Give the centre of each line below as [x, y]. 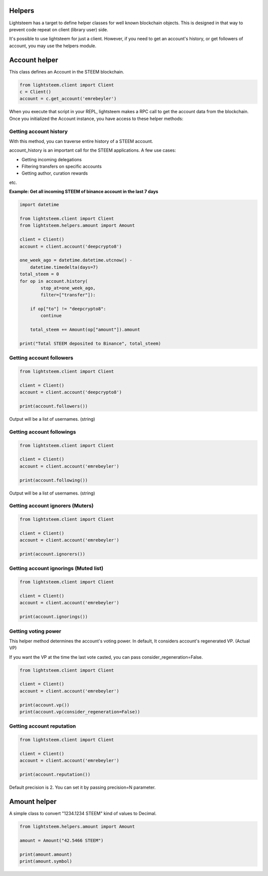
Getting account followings [43, 432]
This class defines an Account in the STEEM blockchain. [67, 71]
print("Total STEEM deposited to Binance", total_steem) [90, 344]
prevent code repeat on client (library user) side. [59, 29]
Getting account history [38, 131]
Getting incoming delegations [52, 159]
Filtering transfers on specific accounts [62, 167]
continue [51, 316]
